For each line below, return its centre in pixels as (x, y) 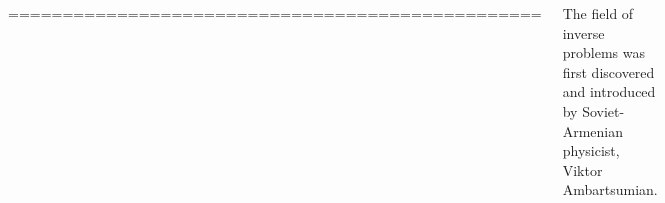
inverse (583, 32)
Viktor (582, 169)
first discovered (608, 71)
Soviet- (603, 110)
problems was (603, 52)
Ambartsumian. (610, 189)
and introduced (609, 91)
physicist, (591, 150)
